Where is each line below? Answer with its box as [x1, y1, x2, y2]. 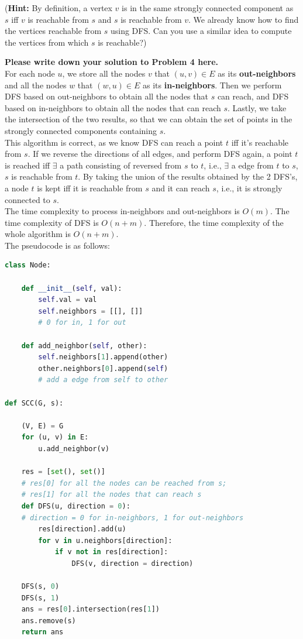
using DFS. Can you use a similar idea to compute [110, 25, 292, 37]
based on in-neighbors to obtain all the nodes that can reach [5, 101, 221, 114]
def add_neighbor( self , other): [21, 341, 147, 350]
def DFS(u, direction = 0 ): [21, 501, 130, 510]
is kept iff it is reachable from [37, 181, 143, 194]
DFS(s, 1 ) [21, 593, 60, 602]
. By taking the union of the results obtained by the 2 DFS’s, [78, 170, 298, 183]
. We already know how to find [188, 13, 299, 25]
